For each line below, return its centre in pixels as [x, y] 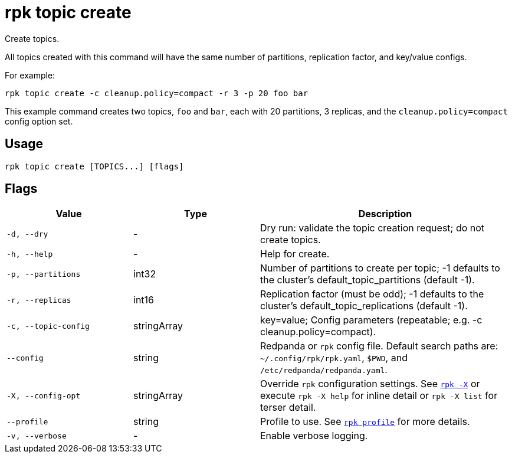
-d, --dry [27, 234]
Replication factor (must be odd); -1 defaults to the [372, 294]
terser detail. [288, 408]
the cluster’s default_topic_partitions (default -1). [367, 280]
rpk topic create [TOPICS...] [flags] [94, 166]
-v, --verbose [37, 436]
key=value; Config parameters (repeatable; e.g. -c [371, 320]
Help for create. [295, 254]
